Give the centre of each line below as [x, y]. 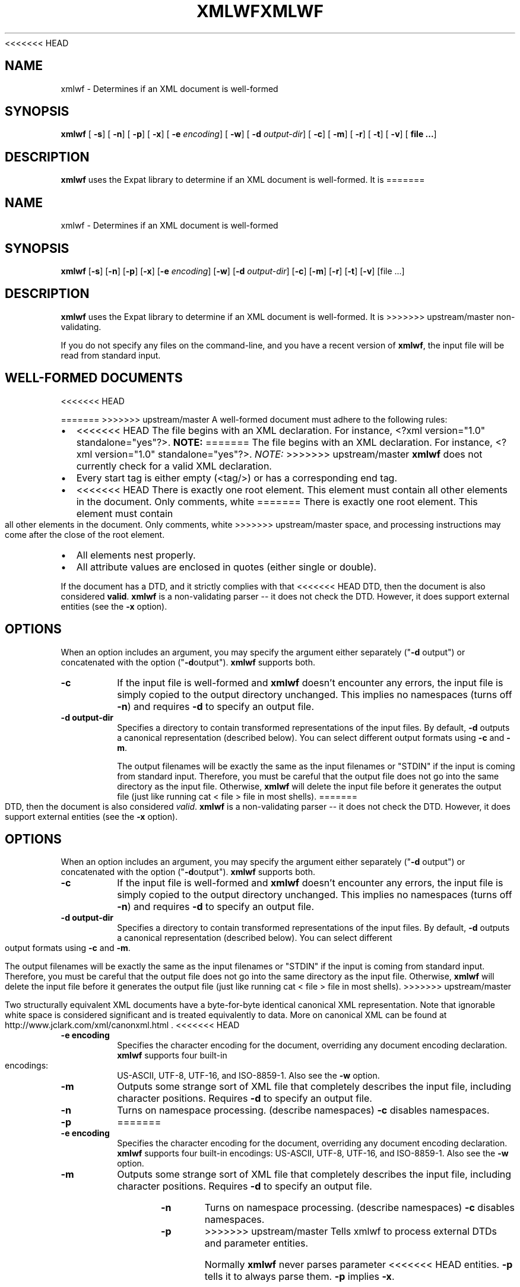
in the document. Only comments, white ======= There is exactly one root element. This [277, 501]
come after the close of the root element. [85, 534]
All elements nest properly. [136, 555]
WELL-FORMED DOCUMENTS [94, 378]
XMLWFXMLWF [260, 11]
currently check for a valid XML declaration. [174, 466]
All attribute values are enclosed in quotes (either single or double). [226, 567]
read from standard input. [111, 355]
